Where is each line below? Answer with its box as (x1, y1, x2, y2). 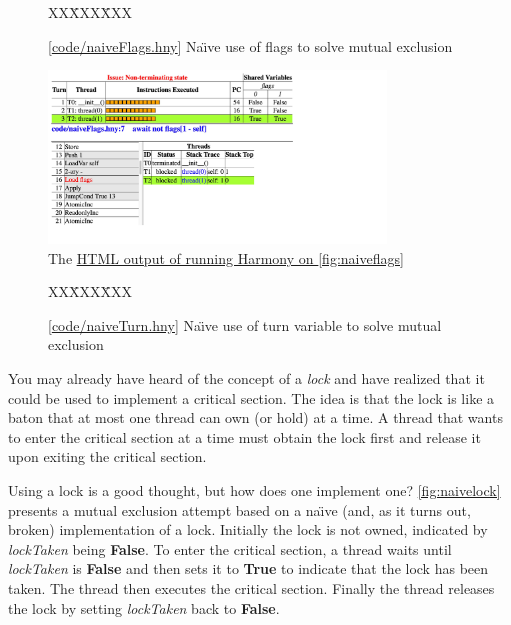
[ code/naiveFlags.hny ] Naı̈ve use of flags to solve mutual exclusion (48, 35, 453, 56)
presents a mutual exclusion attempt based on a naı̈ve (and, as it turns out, (8, 499, 471, 520)
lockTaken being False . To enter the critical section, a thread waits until (8, 538, 452, 559)
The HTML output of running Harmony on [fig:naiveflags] (48, 247, 404, 268)
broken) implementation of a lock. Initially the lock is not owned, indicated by (8, 519, 488, 540)
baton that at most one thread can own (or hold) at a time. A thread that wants (8, 407, 503, 428)
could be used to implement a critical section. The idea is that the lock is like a (8, 387, 495, 408)
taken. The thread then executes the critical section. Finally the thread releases (8, 577, 495, 598)
